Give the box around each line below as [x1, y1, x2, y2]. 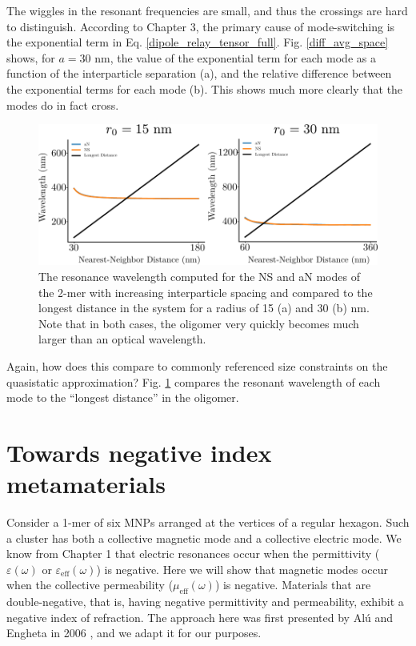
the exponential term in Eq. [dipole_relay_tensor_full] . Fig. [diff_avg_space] [6, 34, 389, 50]
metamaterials [6, 467, 166, 500]
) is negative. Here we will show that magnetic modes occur [96, 560, 389, 577]
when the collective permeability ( [6, 576, 174, 593]
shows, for [6, 49, 55, 66]
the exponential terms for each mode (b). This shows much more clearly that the [6, 80, 403, 97]
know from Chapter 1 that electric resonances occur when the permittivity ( [6, 545, 380, 562]
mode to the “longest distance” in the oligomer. [6, 389, 239, 406]
